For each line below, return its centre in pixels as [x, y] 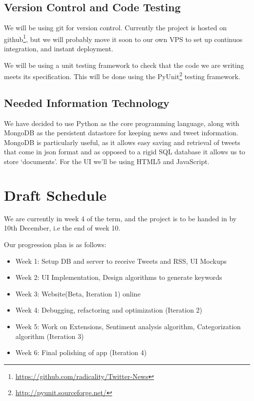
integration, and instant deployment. [59, 49]
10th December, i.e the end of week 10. [62, 228]
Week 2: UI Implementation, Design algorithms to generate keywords [119, 277]
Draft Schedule [55, 195]
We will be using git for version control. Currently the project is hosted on [115, 28]
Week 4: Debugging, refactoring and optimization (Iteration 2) [109, 310]
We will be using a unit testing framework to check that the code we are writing [124, 65]
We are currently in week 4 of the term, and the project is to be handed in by [120, 218]
